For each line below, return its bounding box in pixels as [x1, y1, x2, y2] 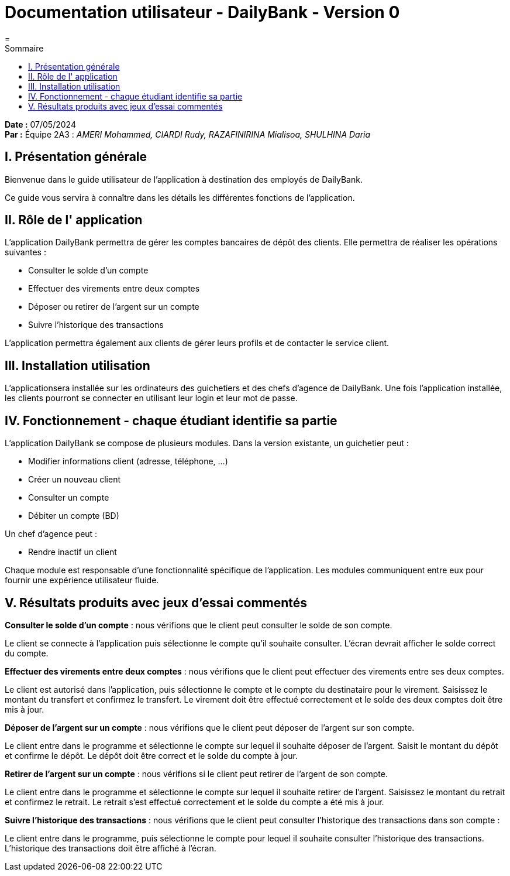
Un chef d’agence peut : [5, 529, 98, 539]
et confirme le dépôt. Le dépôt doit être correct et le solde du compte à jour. [5, 750, 298, 761]
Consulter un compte [28, 492, 109, 503]
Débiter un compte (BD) [28, 511, 119, 521]
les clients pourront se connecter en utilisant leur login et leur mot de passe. [5, 393, 298, 403]
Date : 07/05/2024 [5, 119, 76, 129]
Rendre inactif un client [28, 547, 117, 557]
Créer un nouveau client [28, 474, 120, 485]
